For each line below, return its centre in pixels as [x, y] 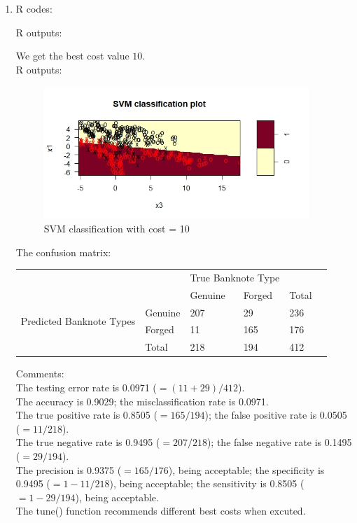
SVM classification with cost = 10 [117, 228]
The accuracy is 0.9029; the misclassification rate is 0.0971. [142, 401]
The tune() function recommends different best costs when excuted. [161, 511]
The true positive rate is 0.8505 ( [86, 415]
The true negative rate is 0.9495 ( [88, 442]
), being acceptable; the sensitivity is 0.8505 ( [207, 483]
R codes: [34, 8]
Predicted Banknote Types [78, 320]
